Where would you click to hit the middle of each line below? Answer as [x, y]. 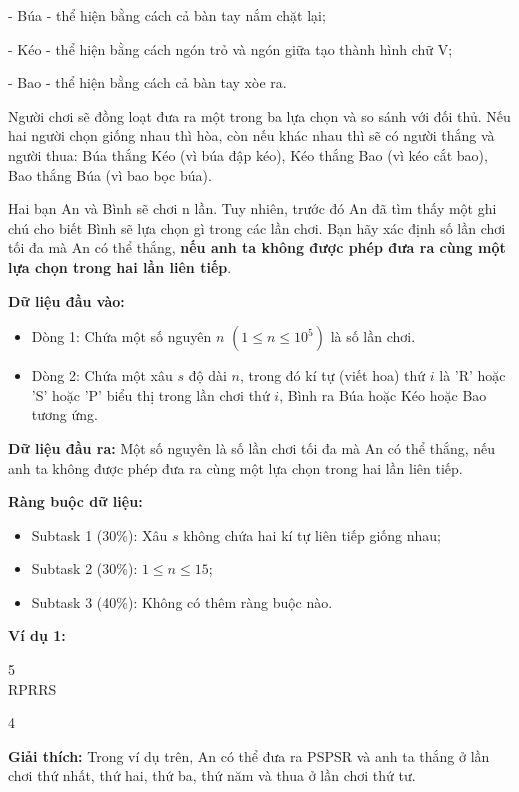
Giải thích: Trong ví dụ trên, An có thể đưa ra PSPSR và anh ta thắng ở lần [249, 755]
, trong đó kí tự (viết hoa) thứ [332, 375]
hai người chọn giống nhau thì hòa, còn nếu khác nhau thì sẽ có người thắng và [251, 135]
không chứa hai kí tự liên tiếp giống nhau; [312, 534]
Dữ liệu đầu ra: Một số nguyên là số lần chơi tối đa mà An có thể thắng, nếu [252, 447]
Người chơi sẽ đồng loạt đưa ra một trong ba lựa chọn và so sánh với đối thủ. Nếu [259, 115]
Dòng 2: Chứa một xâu [102, 375]
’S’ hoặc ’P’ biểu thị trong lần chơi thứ [150, 394]
